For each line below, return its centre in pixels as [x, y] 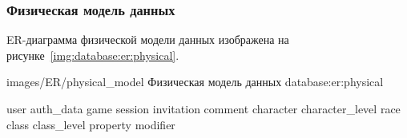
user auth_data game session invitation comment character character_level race [203, 108]
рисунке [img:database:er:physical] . [93, 55]
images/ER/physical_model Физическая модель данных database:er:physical [195, 82]
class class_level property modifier [91, 124]
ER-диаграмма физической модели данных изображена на [148, 39]
